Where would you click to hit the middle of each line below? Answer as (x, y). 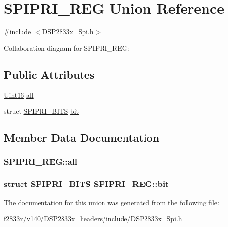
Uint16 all (19, 94)
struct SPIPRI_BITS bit (41, 111)
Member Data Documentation (82, 137)
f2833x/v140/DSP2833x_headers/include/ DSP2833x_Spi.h (93, 218)
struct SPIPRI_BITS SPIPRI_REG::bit (86, 184)
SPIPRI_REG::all (41, 161)
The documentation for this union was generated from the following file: (112, 202)
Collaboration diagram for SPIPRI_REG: (67, 48)
